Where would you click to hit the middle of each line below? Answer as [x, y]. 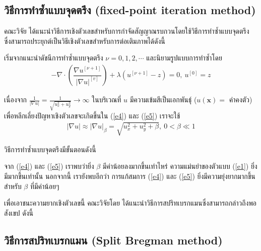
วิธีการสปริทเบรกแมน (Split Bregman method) [113, 240]
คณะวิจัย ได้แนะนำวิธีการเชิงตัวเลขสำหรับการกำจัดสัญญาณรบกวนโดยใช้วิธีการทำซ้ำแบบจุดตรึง [127, 31]
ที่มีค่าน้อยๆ [45, 186]
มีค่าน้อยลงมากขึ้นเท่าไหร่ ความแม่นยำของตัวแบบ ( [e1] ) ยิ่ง [180, 166]
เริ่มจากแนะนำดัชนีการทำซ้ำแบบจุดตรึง [54, 58]
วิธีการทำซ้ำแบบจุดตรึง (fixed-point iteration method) [130, 10]
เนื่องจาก [16, 100]
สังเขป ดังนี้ [19, 212]
